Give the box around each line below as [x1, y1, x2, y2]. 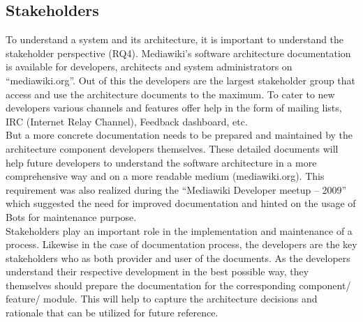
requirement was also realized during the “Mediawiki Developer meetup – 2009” [6, 182, 347, 197]
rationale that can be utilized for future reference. [6, 305, 218, 320]
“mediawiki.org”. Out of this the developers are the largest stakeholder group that [6, 72, 356, 87]
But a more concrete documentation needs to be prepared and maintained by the [6, 128, 353, 142]
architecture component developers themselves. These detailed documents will [6, 141, 339, 155]
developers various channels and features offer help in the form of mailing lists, [6, 100, 342, 115]
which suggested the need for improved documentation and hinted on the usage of [6, 196, 356, 210]
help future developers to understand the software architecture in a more [6, 155, 317, 169]
